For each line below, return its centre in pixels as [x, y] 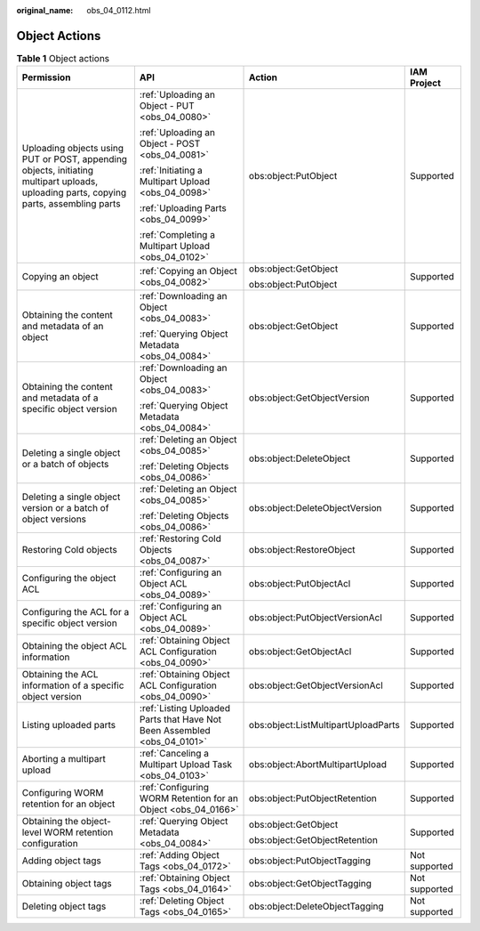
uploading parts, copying [74, 193]
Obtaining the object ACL [75, 646]
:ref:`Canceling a [174, 754]
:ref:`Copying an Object [188, 271]
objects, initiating [57, 171]
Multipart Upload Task [186, 765]
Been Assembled [175, 731]
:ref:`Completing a [177, 235]
